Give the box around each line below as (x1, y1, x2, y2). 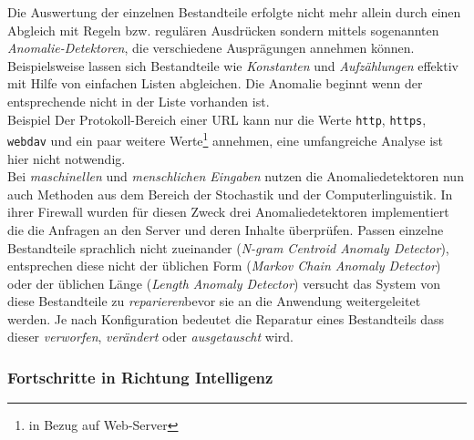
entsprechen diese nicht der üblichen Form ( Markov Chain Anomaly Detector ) (7, 256, 441, 275)
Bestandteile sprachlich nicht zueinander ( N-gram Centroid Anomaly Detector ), (7, 238, 449, 257)
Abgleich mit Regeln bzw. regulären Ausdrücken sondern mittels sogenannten (7, 20, 439, 39)
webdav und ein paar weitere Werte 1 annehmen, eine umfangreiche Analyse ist (7, 128, 444, 149)
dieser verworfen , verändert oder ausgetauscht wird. (7, 327, 294, 346)
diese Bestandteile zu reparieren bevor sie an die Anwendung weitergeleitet (7, 292, 421, 311)
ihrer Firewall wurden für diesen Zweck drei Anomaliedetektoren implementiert (7, 202, 449, 221)
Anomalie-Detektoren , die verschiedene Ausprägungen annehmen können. (7, 38, 415, 57)
